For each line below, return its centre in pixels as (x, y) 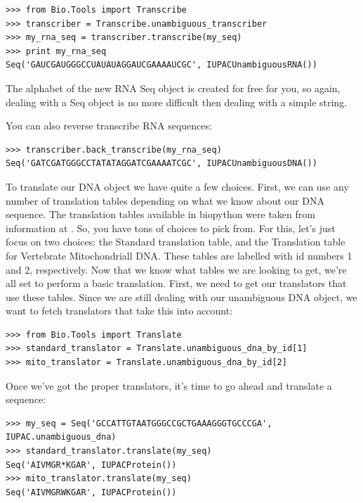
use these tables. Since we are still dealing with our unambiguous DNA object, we (181, 297)
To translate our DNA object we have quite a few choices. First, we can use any (177, 186)
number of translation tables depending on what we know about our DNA (165, 200)
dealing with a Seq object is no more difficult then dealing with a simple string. (177, 102)
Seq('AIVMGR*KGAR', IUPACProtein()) (91, 465)
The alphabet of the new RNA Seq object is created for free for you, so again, (173, 88)
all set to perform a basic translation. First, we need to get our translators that (176, 283)
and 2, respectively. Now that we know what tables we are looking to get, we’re (176, 269)
